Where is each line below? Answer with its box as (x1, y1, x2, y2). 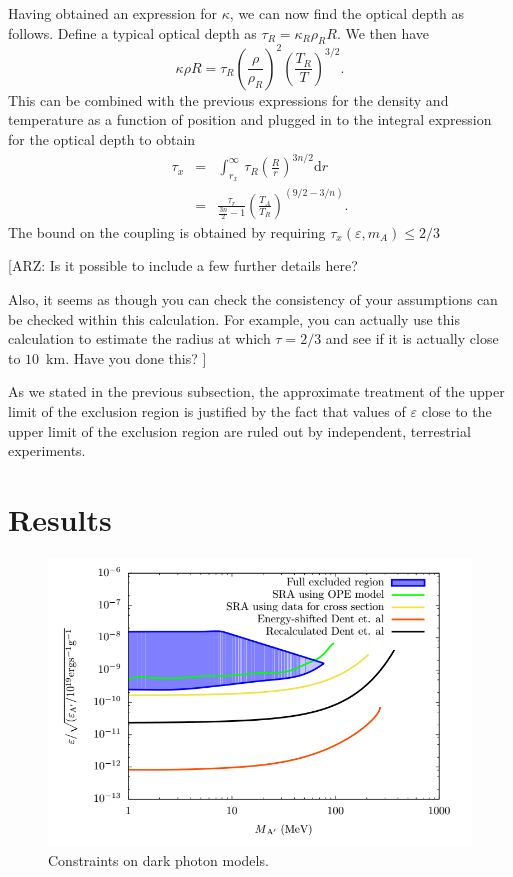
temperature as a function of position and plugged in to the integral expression (8, 109, 492, 130)
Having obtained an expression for (8, 3, 218, 23)
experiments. (8, 440, 86, 461)
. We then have (336, 22, 430, 43)
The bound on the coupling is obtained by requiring (8, 221, 326, 242)
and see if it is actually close (325, 328, 499, 349)
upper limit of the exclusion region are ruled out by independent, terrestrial (8, 420, 471, 441)
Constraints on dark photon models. (48, 849, 269, 870)
